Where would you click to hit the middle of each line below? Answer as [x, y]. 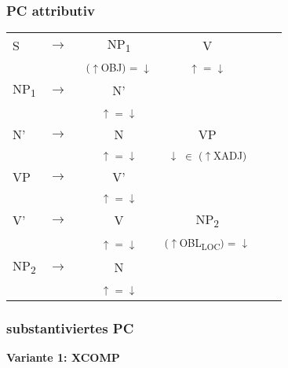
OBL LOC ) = [208, 243]
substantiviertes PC [70, 328]
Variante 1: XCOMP [63, 357]
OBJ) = [119, 68]
